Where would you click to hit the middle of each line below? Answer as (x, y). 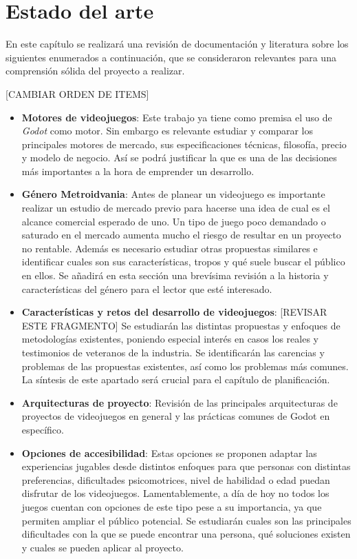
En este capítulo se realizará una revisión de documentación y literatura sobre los (177, 44)
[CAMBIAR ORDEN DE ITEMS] (77, 93)
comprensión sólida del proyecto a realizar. (95, 71)
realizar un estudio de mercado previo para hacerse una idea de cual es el (176, 208)
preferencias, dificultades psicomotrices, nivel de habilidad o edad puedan (176, 479)
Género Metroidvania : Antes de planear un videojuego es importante (173, 194)
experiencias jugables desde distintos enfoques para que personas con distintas (186, 466)
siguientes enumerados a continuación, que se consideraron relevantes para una (171, 57)
